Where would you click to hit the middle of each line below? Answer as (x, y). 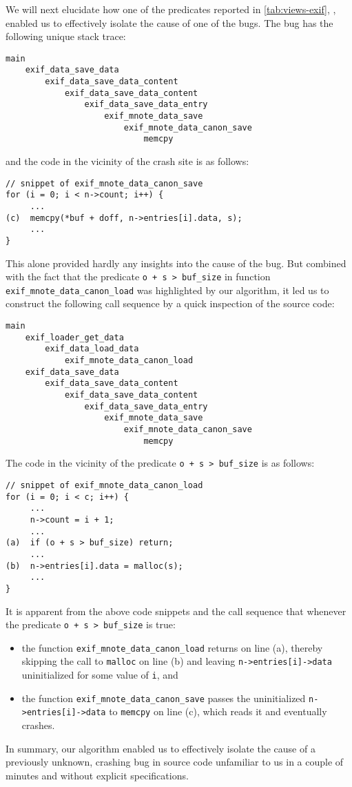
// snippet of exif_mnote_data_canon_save (104, 183)
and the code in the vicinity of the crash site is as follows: (127, 161)
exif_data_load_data (92, 349)
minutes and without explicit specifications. (97, 775)
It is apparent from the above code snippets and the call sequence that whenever (176, 611)
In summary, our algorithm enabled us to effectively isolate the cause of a (161, 748)
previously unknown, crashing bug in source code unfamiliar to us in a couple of (175, 762)
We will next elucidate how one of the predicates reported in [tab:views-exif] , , (171, 9)
